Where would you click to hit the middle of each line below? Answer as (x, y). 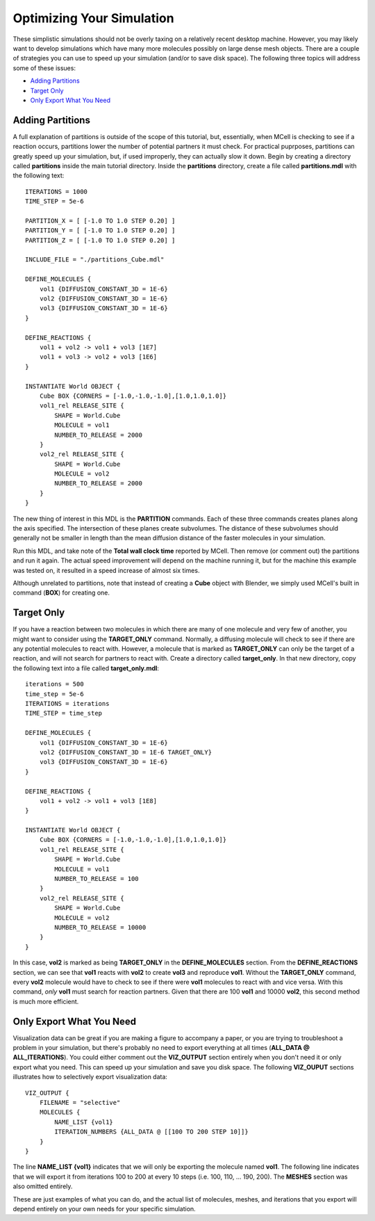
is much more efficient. (46, 1001)
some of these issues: (44, 68)
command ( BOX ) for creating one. (61, 593)
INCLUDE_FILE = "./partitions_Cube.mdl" (95, 260)
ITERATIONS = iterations (67, 704)
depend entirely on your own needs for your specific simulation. (104, 1208)
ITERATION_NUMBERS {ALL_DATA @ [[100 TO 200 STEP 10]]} (152, 1132)
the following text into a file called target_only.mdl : (86, 668)
